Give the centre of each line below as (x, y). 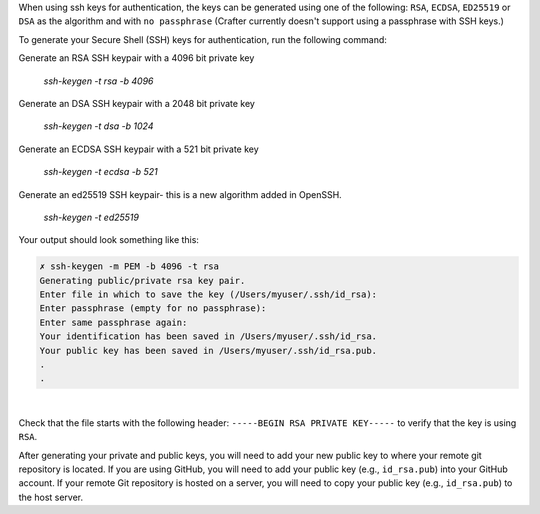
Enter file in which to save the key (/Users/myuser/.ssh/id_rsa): (208, 294)
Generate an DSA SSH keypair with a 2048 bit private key (136, 103)
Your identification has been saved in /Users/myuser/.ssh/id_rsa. (208, 336)
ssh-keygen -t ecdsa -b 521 (101, 172)
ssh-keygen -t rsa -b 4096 (98, 81)
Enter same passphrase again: (113, 322)
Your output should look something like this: (109, 240)
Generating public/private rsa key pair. (142, 280)
